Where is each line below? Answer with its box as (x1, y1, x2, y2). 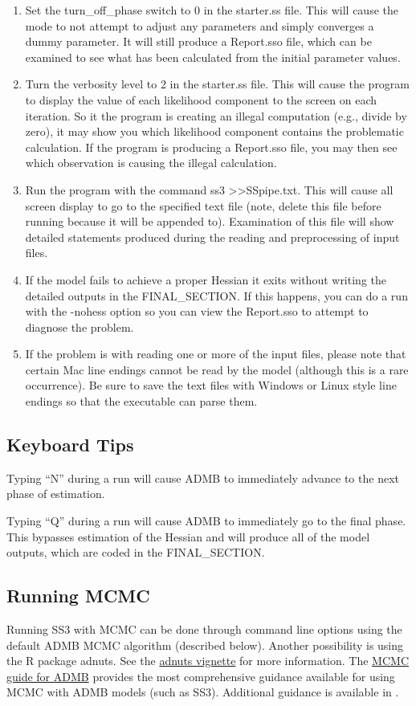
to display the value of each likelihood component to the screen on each (25, 91, 377, 108)
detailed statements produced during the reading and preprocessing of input (25, 228, 400, 245)
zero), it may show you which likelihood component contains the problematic (25, 123, 404, 140)
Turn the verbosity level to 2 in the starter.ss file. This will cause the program (25, 75, 410, 92)
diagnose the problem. (25, 318, 134, 335)
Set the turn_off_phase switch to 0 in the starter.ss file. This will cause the (25, 2, 398, 18)
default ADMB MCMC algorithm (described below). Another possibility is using (6, 636, 404, 653)
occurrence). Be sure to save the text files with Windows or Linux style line (25, 377, 397, 394)
